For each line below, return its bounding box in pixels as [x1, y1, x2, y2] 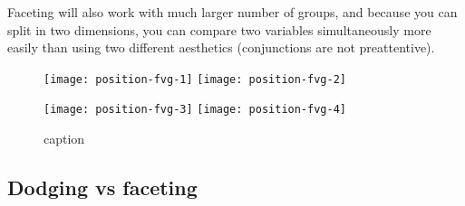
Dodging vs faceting [7, 173, 198, 201]
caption [44, 129, 85, 148]
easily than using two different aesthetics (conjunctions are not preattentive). [7, 38, 435, 57]
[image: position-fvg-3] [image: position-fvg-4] [44, 103, 346, 117]
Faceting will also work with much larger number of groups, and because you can [7, 3, 458, 21]
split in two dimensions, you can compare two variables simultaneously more [7, 20, 431, 39]
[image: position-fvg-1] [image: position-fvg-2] [44, 72, 346, 86]
